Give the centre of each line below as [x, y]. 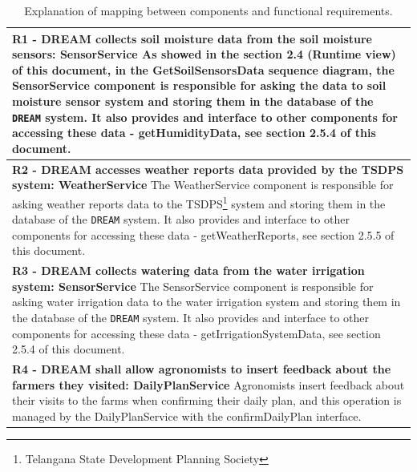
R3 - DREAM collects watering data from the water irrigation [188, 270]
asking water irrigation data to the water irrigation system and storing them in [206, 302]
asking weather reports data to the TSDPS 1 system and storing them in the [199, 202]
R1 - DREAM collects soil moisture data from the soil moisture [192, 38]
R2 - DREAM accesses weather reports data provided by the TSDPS [208, 169]
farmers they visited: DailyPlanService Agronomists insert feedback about [208, 384]
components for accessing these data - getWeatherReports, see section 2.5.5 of [203, 234]
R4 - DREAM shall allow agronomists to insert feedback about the [202, 369]
